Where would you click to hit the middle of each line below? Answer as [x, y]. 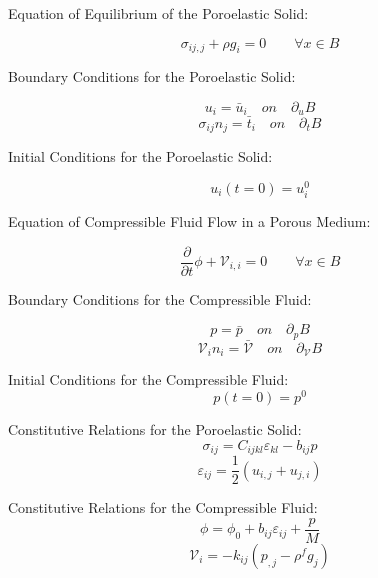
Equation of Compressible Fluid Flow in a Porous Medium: [189, 220]
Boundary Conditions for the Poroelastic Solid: [152, 76]
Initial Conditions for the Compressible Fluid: [148, 379]
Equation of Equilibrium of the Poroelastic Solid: [158, 13]
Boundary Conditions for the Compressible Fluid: [160, 298]
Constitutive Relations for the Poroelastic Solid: [155, 428]
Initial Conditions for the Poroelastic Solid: [140, 156]
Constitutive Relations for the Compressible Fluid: [163, 507]
